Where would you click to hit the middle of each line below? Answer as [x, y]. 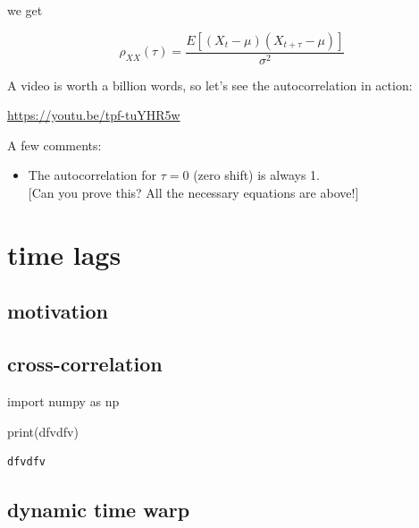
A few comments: [54, 145]
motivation [58, 311]
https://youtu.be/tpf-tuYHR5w [94, 115]
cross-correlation [85, 364]
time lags [64, 254]
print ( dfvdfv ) [43, 431]
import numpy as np [63, 400]
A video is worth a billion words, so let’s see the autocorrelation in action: [210, 85]
